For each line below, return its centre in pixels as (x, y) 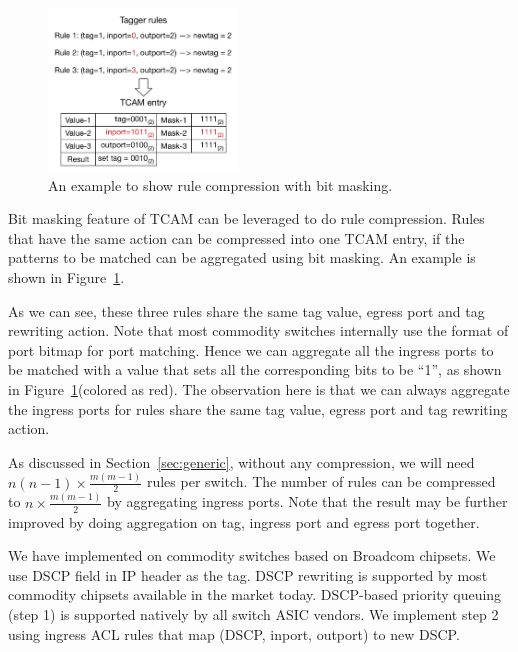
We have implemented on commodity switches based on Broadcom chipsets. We (252, 555)
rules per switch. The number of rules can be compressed (321, 481)
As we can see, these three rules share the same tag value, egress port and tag (246, 310)
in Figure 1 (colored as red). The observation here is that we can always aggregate (259, 388)
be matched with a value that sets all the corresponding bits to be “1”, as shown (255, 369)
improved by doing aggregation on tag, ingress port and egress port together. (244, 521)
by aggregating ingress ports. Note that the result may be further (307, 501)
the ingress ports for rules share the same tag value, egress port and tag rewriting (258, 408)
